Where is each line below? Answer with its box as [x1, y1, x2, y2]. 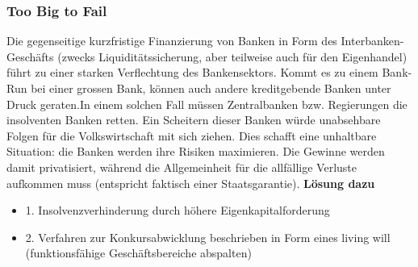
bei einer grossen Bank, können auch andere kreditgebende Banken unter [31, 80, 391, 96]
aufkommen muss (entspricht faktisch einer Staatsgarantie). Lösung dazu [6, 174, 375, 191]
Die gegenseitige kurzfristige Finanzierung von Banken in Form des [6, 32, 337, 49]
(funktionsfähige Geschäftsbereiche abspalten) [25, 244, 252, 261]
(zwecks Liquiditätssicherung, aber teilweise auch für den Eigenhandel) [57, 48, 408, 65]
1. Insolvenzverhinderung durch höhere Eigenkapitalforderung [25, 202, 330, 219]
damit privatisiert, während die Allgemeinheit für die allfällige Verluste [6, 158, 357, 175]
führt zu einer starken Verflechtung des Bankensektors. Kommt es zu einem [6, 64, 378, 81]
